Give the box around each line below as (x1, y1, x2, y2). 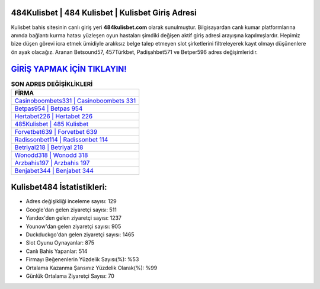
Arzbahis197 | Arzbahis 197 (14, 159, 90, 167)
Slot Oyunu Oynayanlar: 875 (25, 239, 95, 246)
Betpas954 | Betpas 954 (14, 104, 83, 113)
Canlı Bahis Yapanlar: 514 (25, 248, 88, 255)
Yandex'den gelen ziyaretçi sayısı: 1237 (25, 214, 121, 221)
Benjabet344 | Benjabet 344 (14, 166, 94, 175)
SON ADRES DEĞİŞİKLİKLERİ (11, 80, 93, 88)
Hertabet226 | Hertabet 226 (14, 112, 93, 120)
